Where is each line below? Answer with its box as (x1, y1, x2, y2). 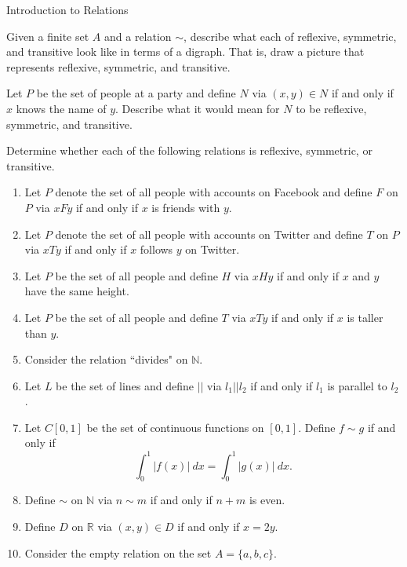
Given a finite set (6, 27, 89, 44)
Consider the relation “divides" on (24, 351, 188, 368)
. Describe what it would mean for (115, 100, 280, 116)
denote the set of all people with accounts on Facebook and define (55, 184, 372, 200)
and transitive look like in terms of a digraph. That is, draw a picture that (6, 43, 365, 60)
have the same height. (24, 283, 129, 299)
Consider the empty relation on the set (24, 544, 212, 561)
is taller (347, 309, 383, 325)
